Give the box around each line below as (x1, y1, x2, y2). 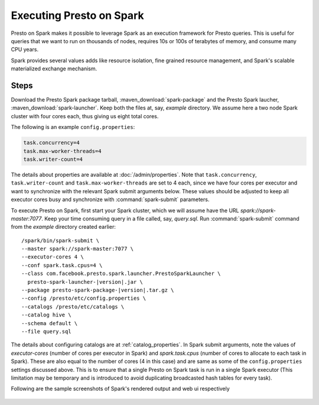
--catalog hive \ (21, 312, 71, 319)
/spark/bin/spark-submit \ (21, 237, 100, 244)
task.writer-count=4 (23, 155, 83, 163)
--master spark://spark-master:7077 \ (21, 245, 134, 252)
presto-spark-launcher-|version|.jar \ (27, 278, 143, 285)
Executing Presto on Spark (11, 9, 144, 22)
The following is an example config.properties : (11, 124, 135, 131)
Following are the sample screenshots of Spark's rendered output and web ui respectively (11, 385, 230, 393)
